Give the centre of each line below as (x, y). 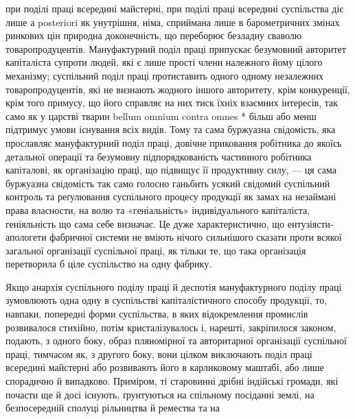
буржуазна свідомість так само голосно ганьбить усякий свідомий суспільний (168, 183)
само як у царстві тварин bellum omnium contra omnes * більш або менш (161, 116)
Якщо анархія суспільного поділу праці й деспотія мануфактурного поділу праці (174, 286)
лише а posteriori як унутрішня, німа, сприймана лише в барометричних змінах (173, 22)
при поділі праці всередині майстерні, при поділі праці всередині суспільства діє (175, 8)
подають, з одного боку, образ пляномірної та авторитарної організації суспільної (176, 340)
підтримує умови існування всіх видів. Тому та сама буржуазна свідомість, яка (171, 129)
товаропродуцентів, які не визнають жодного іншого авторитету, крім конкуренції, (178, 89)
